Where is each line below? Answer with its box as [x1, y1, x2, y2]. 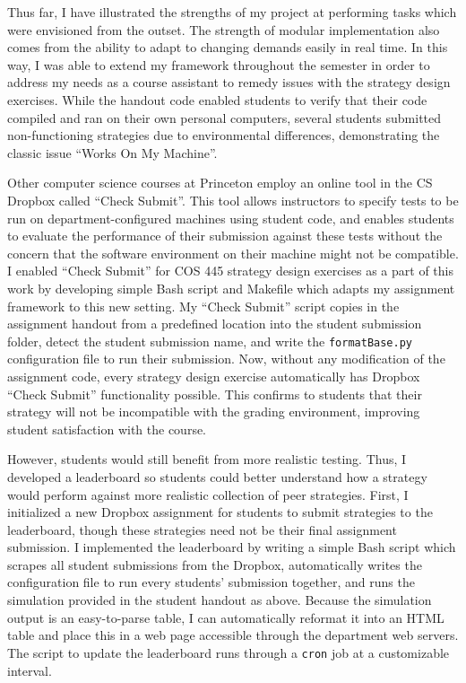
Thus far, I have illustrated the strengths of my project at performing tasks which [7, 3, 457, 21]
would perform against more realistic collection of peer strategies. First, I [7, 485, 409, 503]
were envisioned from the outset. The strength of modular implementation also [7, 20, 440, 39]
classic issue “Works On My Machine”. [7, 143, 218, 162]
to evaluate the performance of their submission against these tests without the [7, 226, 443, 245]
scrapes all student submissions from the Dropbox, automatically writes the [7, 555, 422, 574]
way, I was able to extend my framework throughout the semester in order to [7, 55, 430, 74]
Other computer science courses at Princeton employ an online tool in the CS [7, 173, 433, 192]
